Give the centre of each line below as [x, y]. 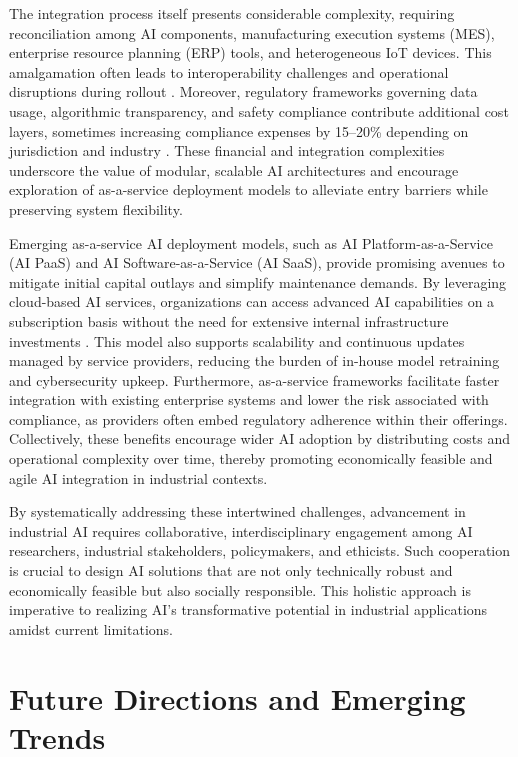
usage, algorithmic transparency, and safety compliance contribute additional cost [259, 110]
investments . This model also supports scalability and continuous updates [237, 340]
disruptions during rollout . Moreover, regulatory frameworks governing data [243, 91]
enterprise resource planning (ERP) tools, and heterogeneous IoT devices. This [250, 52]
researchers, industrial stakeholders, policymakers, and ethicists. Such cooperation [260, 550]
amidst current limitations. [91, 628]
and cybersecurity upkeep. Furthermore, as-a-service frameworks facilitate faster [254, 379]
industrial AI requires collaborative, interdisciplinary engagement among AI [241, 530]
